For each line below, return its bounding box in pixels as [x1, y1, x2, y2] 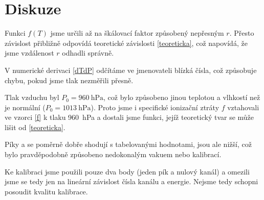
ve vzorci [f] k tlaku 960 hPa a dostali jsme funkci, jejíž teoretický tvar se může [5, 112, 254, 122]
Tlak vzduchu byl [5, 92, 59, 103]
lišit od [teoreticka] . [5, 121, 65, 132]
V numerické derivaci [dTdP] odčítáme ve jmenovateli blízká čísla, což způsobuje [5, 64, 257, 75]
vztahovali [227, 102, 259, 112]
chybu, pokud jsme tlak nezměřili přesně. [5, 74, 134, 85]
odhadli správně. [62, 47, 114, 58]
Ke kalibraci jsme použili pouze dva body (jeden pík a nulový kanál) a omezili [5, 166, 250, 177]
